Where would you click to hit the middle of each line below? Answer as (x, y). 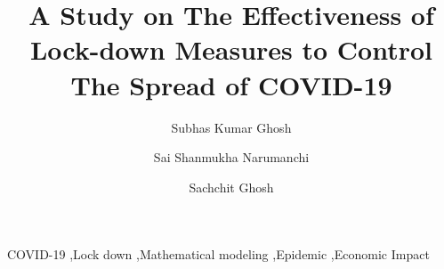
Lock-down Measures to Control (231, 49)
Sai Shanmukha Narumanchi (231, 157)
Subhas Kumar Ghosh (231, 127)
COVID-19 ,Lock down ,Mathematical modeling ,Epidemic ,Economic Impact (218, 254)
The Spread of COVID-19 (231, 84)
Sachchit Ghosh (231, 187)
